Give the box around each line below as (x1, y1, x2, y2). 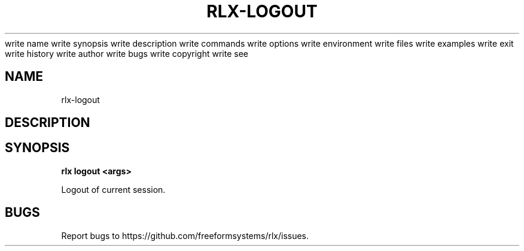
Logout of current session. (61, 184, 166, 195)
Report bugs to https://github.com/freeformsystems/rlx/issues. (61, 230, 309, 241)
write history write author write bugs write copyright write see (5, 48, 248, 59)
